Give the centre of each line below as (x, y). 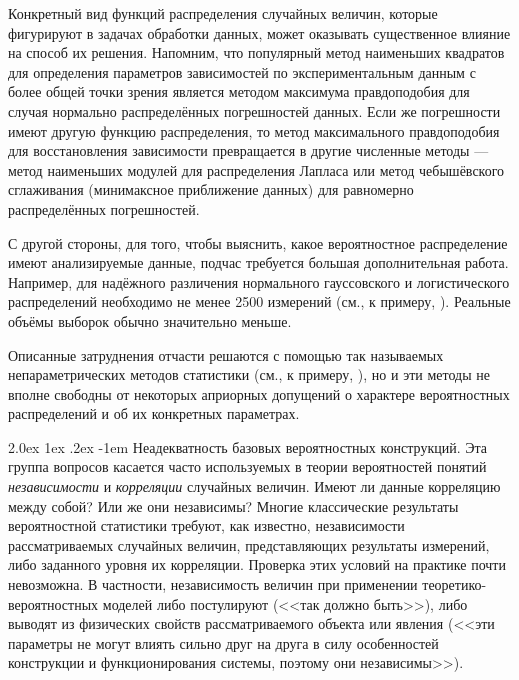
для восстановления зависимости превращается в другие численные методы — (248, 150)
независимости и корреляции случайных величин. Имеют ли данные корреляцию (254, 486)
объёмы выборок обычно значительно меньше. (150, 320)
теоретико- (454, 584)
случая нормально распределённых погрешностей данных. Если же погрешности (254, 110)
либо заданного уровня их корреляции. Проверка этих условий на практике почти (257, 564)
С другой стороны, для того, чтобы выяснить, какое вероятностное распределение (258, 242)
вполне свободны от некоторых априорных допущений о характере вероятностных (259, 393)
